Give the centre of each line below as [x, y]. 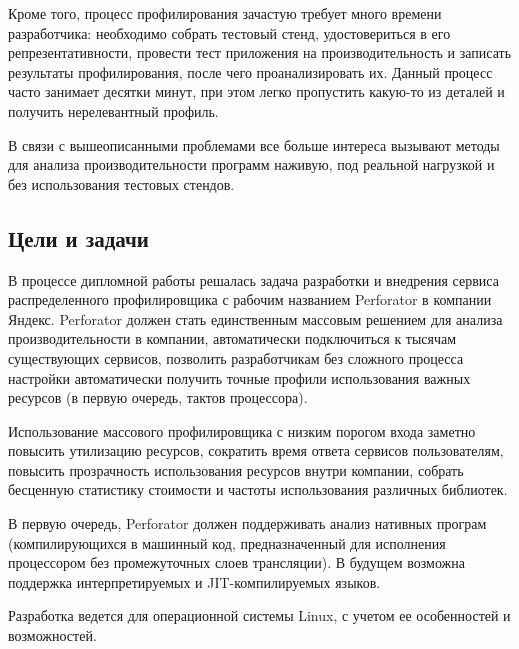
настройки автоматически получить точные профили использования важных [239, 377]
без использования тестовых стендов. [121, 183]
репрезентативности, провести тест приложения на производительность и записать [260, 52]
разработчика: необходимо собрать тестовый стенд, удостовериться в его [229, 32]
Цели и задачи [78, 237]
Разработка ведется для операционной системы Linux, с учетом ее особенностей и [259, 615]
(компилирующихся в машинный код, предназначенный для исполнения [227, 542]
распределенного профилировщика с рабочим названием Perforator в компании [250, 299]
